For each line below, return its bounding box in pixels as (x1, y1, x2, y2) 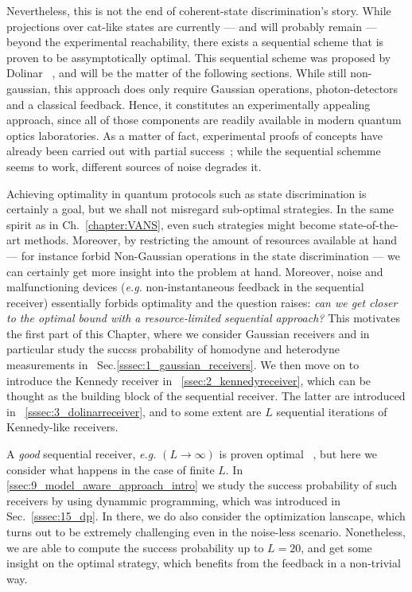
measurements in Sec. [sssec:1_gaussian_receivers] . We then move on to (6, 356, 360, 373)
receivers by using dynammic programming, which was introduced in (6, 492, 341, 508)
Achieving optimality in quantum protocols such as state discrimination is (6, 185, 367, 201)
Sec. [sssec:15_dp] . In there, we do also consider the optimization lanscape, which (6, 508, 406, 524)
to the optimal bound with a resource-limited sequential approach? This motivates (6, 310, 400, 326)
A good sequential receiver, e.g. (6, 446, 157, 462)
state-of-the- (339, 216, 398, 232)
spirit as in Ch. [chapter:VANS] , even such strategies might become (6, 216, 336, 232)
